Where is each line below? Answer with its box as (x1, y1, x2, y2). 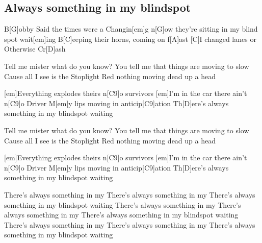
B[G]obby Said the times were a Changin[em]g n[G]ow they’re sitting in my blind (4, 23, 258, 34)
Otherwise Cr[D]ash (4, 43, 66, 54)
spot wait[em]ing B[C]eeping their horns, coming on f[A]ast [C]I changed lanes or (4, 33, 256, 44)
